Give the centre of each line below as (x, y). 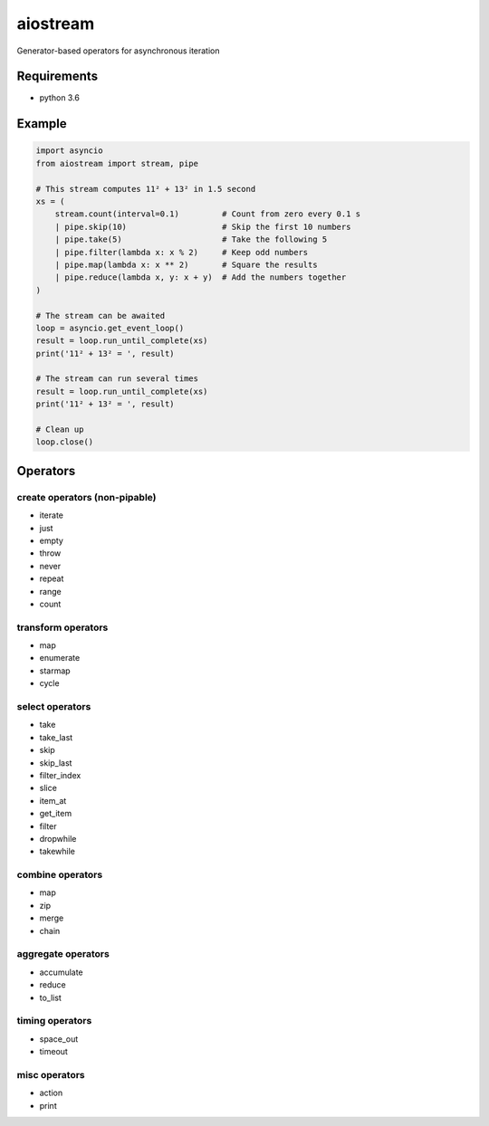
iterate (51, 515)
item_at (53, 800)
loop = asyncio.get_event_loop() (110, 328)
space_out (59, 1039)
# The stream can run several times (117, 379)
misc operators (51, 1074)
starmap (55, 671)
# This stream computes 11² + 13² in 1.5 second (146, 189)
